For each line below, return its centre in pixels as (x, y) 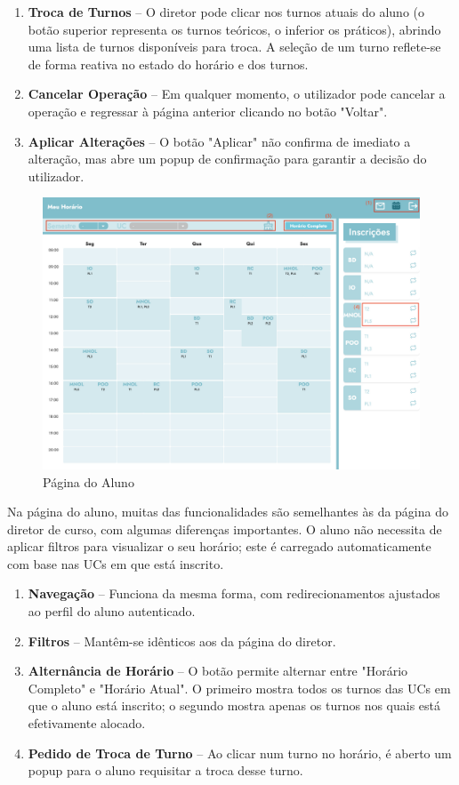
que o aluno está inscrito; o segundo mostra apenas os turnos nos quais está (234, 705)
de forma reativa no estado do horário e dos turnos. (168, 64)
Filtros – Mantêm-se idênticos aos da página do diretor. (182, 641)
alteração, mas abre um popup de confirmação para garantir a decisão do (227, 159)
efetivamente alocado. (87, 723)
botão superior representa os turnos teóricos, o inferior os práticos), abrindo (234, 29)
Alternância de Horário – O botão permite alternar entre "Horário (218, 671)
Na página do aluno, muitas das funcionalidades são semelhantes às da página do (228, 512)
